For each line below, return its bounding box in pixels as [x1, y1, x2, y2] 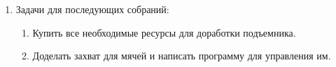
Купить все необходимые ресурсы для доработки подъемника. [32, 25, 296, 39]
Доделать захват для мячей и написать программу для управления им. [32, 48, 331, 63]
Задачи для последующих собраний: [15, 2, 169, 16]
